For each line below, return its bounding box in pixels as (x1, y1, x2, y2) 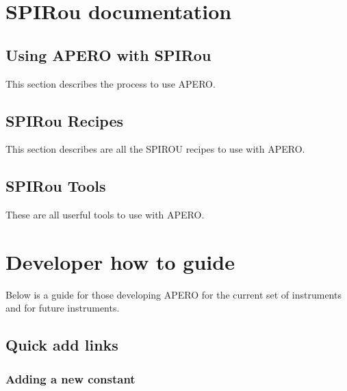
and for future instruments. (5, 301, 120, 315)
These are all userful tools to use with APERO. (5, 207, 205, 222)
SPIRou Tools (5, 175, 106, 197)
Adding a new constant (5, 370, 136, 387)
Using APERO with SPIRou (5, 44, 211, 65)
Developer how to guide (5, 247, 235, 275)
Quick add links (5, 334, 118, 355)
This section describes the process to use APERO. (5, 76, 216, 90)
